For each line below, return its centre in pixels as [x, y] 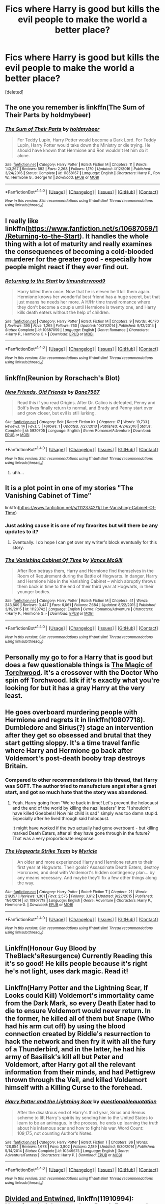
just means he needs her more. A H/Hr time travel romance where [84, 302]
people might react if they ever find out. [67, 267]
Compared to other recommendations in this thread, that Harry [82, 780]
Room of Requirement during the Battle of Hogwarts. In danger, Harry [87, 576]
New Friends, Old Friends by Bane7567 [52, 392]
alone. [23, 155]
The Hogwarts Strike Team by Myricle [51, 851]
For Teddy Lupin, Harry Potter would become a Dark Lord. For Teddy [86, 140]
